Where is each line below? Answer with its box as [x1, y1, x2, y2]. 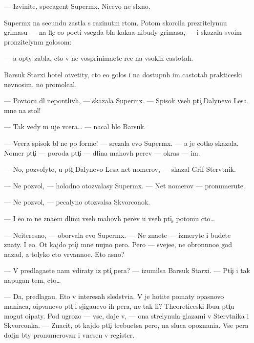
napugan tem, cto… [4, 274, 61, 285]
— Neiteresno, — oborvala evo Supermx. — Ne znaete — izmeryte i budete [4, 229, 231, 240]
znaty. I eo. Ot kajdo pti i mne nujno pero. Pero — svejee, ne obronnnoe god [4, 239, 233, 250]
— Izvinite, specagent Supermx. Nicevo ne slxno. [4, 1, 150, 11]
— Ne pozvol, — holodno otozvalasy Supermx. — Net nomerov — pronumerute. [4, 180, 245, 190]
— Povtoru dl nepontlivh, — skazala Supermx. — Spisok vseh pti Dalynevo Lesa [4, 95, 247, 106]
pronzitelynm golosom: [4, 36, 72, 46]
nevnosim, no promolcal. [4, 79, 77, 89]
